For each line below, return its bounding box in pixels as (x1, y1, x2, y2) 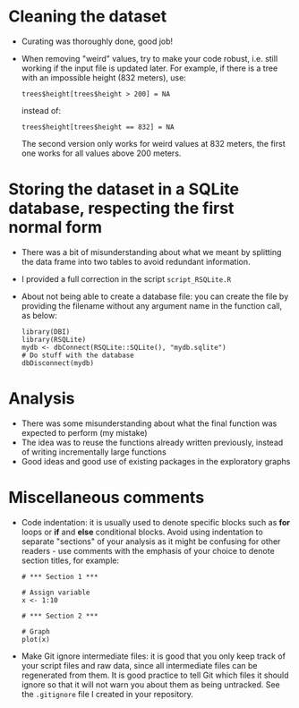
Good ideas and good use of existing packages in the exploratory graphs (21, 456, 291, 466)
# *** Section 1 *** (21, 572, 98, 581)
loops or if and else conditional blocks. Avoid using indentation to (21, 526, 263, 537)
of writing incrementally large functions (21, 446, 167, 457)
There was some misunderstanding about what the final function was (21, 418, 278, 429)
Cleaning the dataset (8, 6, 167, 27)
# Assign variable (21, 588, 90, 597)
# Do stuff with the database (21, 351, 135, 360)
